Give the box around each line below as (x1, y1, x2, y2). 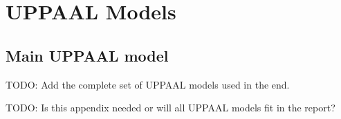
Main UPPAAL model (6, 44, 169, 66)
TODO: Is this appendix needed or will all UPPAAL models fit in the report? (6, 100, 335, 115)
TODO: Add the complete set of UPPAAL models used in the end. (6, 77, 290, 91)
